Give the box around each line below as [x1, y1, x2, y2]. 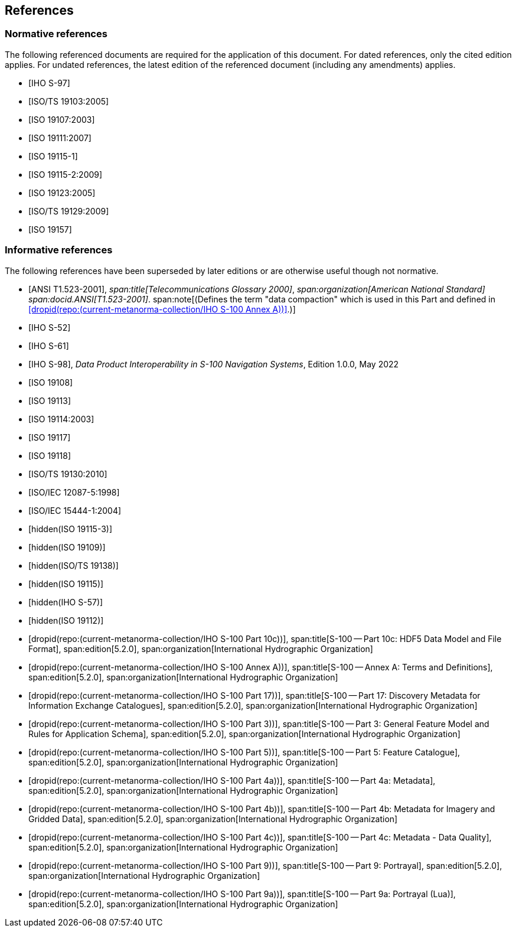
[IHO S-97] [28, 77, 70, 88]
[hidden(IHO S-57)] [28, 597, 103, 607]
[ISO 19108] [28, 377, 73, 387]
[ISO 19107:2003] [28, 114, 95, 125]
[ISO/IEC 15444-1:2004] [28, 505, 122, 516]
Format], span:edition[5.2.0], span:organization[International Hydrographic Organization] [28, 643, 373, 654]
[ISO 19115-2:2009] [28, 169, 103, 180]
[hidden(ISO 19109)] [28, 542, 106, 552]
